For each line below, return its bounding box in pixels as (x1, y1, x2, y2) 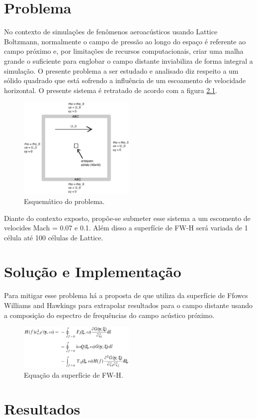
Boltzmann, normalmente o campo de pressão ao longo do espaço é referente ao (4, 36, 246, 46)
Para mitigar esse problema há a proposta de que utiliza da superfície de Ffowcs (4, 290, 248, 301)
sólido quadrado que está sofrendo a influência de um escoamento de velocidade (4, 75, 246, 86)
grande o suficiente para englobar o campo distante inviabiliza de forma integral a (4, 55, 253, 66)
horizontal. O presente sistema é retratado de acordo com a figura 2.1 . (4, 85, 218, 95)
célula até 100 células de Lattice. (4, 232, 103, 242)
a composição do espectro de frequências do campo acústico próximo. (4, 310, 215, 320)
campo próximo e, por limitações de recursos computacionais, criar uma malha (4, 46, 244, 56)
